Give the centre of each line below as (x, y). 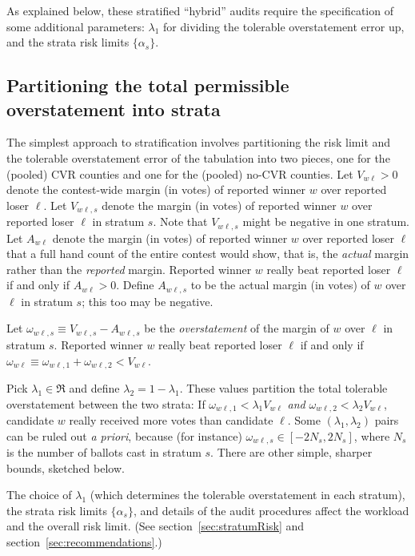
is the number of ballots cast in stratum (104, 452)
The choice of (39, 495)
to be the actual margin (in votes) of (280, 285)
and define (94, 387)
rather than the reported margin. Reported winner (129, 269)
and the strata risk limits (68, 42)
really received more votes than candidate (171, 420)
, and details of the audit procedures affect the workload (271, 510)
